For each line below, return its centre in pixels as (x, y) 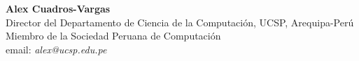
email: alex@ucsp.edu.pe (56, 49)
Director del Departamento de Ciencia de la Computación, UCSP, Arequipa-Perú (180, 22)
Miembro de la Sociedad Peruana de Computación (113, 36)
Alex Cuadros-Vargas (58, 8)
